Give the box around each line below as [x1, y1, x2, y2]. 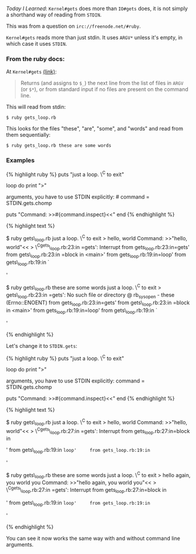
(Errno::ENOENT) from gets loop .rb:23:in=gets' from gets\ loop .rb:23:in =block [6, 299, 190, 307]
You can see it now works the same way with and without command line [6, 535, 181, 542]
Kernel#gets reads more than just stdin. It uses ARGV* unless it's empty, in [6, 34, 183, 41]
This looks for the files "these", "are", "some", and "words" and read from [6, 125, 184, 132]
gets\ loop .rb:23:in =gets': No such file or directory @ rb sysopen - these [6, 291, 175, 300]
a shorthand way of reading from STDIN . [6, 11, 102, 18]
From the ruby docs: [6, 55, 65, 63]
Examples [6, 156, 35, 164]
